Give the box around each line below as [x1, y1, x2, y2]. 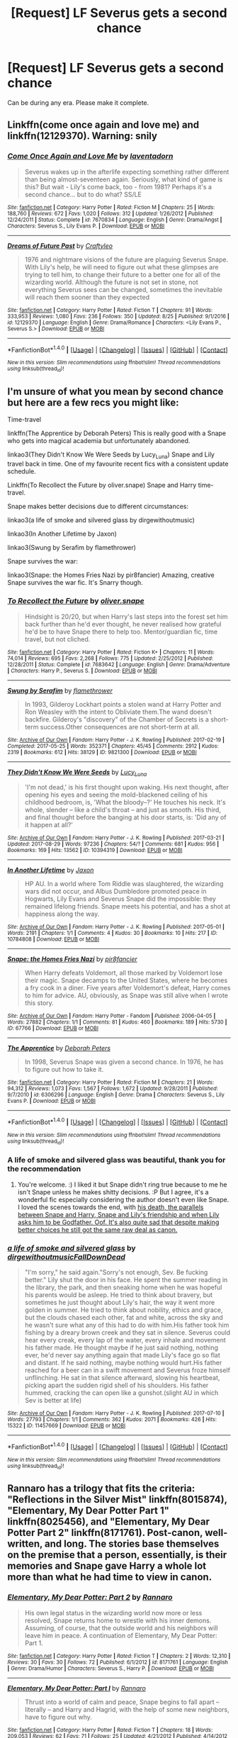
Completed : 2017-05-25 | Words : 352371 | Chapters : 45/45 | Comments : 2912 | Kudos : [7, 742, 220, 749]
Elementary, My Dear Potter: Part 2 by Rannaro [7, 1593, 173, 1603]
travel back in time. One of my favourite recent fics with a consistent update [7, 459, 229, 469]
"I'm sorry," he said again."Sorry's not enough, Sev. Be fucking [24, 1267, 208, 1277]
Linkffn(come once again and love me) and [7, 119, 200, 131]
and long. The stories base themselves [45, 1538, 220, 1550]
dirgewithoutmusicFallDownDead [7, 1252, 126, 1262]
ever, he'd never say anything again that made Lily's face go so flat [24, 1350, 221, 1359]
